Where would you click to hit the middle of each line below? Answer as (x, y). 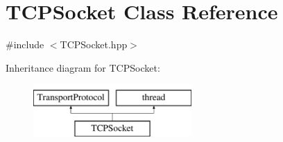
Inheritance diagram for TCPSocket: (83, 67)
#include (25, 44)
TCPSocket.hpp (94, 44)
